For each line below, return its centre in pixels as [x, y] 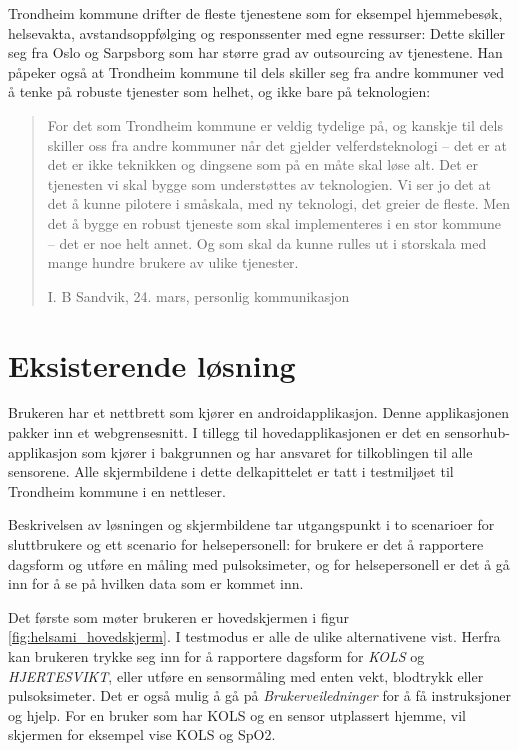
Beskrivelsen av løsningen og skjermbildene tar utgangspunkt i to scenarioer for [251, 524]
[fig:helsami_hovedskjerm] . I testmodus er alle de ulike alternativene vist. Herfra [254, 636]
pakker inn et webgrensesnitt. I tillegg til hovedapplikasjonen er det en [224, 432]
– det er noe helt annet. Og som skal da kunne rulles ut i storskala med [267, 242]
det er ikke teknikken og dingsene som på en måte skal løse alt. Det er [263, 164]
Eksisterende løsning [152, 364]
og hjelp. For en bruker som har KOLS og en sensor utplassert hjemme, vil [237, 714]
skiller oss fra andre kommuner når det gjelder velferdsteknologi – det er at [277, 144]
